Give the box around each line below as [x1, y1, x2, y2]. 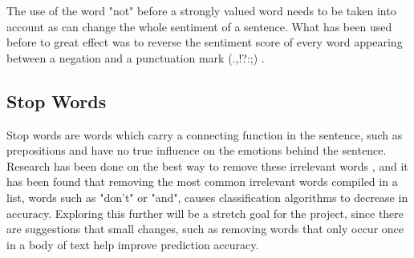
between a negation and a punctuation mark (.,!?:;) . [6, 49, 265, 66]
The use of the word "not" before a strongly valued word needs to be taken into [6, 2, 396, 18]
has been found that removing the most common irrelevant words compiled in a [6, 173, 398, 190]
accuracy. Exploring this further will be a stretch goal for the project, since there [6, 204, 404, 221]
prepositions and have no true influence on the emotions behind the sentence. [6, 142, 387, 159]
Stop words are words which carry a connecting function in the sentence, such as [6, 126, 403, 143]
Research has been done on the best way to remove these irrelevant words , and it [6, 157, 408, 174]
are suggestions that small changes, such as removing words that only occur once [6, 220, 404, 237]
